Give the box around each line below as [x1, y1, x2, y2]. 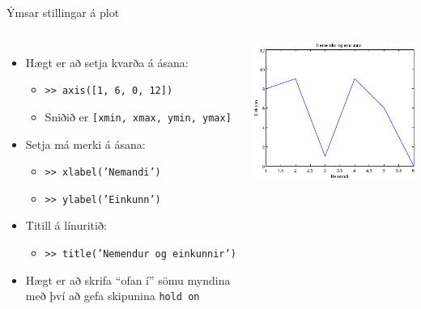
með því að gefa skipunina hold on [25, 287, 200, 304]
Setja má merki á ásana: [25, 135, 146, 152]
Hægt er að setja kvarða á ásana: [25, 53, 189, 70]
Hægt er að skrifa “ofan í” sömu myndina [25, 271, 231, 288]
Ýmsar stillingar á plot [6, 4, 120, 20]
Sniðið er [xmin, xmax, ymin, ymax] [45, 108, 232, 125]
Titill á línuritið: [25, 217, 107, 234]
